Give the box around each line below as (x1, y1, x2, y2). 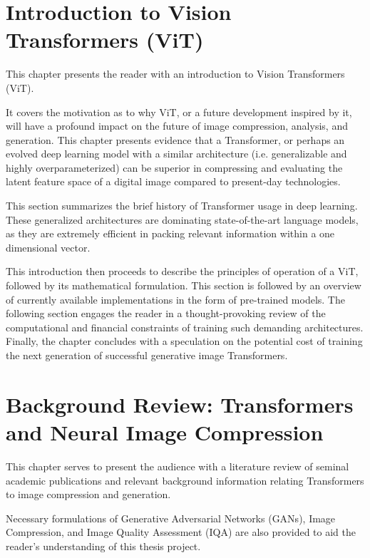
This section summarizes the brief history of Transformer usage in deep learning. (6, 198, 358, 213)
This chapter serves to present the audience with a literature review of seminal (6, 458, 349, 473)
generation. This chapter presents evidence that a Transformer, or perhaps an (6, 132, 345, 147)
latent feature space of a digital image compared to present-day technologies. (6, 174, 341, 189)
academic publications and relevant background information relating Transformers (6, 472, 364, 487)
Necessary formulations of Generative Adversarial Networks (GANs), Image (6, 510, 336, 525)
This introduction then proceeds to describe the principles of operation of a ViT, (6, 264, 359, 279)
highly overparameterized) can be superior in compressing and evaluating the (6, 160, 343, 175)
